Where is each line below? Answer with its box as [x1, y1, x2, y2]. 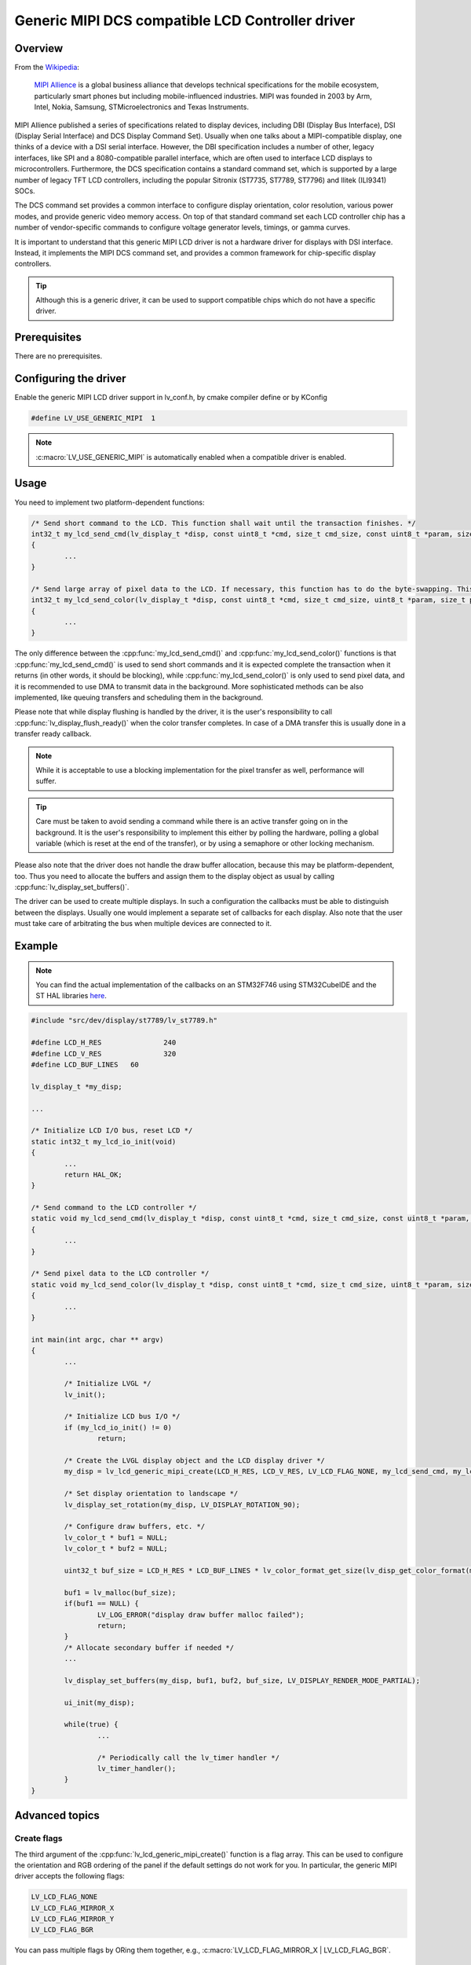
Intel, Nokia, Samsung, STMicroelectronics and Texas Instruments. [34, 102, 249, 112]
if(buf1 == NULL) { [64, 1600, 139, 1608]
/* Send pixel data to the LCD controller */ [31, 1269, 210, 1278]
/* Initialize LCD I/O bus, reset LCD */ [31, 1126, 193, 1135]
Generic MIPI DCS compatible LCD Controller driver [14, 12, 356, 29]
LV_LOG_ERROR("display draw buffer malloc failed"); [97, 1610, 305, 1619]
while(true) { [64, 1720, 119, 1729]
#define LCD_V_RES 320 [31, 1049, 177, 1058]
